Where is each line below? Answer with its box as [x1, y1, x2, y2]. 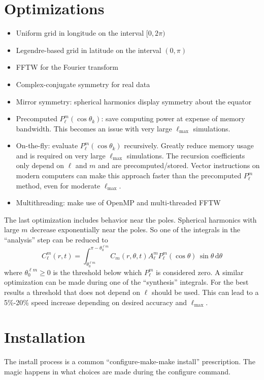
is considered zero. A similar [155, 266, 244, 277]
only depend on [16, 160, 64, 171]
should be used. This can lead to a [151, 287, 259, 297]
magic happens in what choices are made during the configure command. [4, 366, 230, 376]
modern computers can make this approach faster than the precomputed [16, 170, 242, 181]
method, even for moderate [16, 180, 101, 191]
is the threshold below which [53, 266, 142, 277]
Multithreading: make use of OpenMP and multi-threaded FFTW [16, 197, 221, 208]
